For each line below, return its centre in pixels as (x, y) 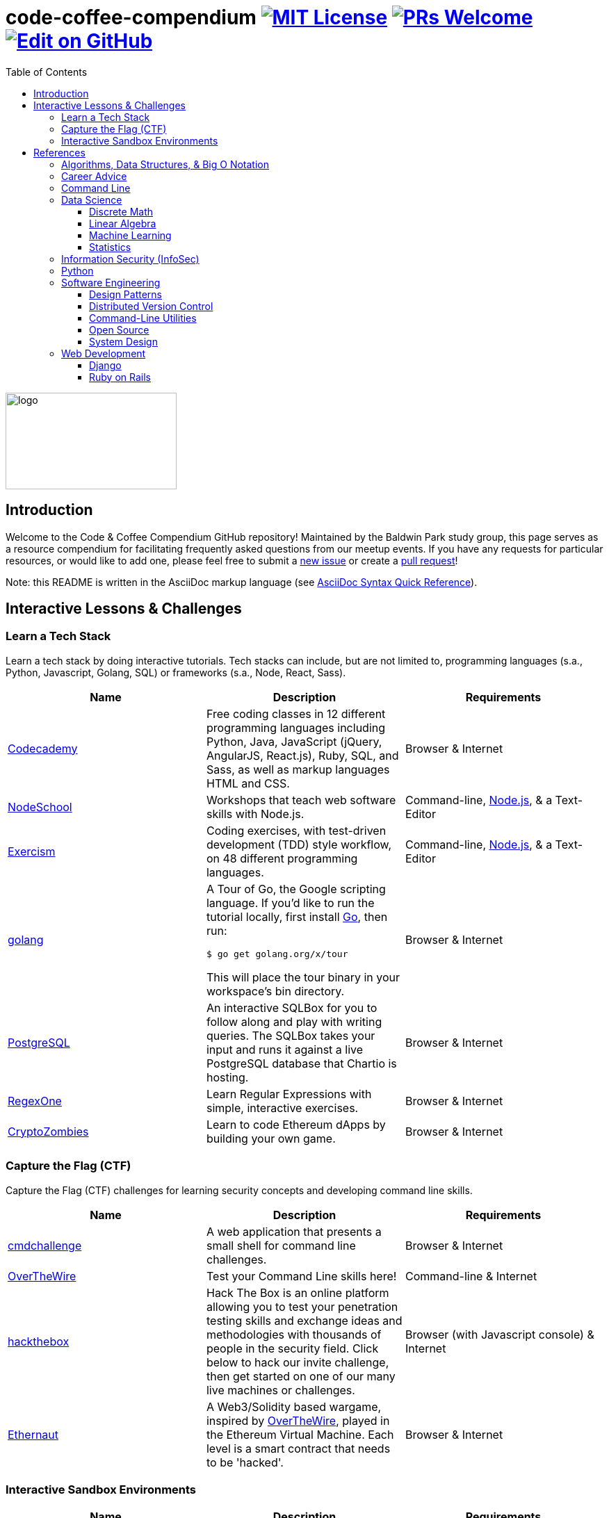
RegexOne (35, 1101)
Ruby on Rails (120, 377)
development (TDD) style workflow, (299, 844)
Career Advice (94, 176)
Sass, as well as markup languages (298, 769)
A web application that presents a (294, 1231)
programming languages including (296, 727)
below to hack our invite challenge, (298, 1362)
